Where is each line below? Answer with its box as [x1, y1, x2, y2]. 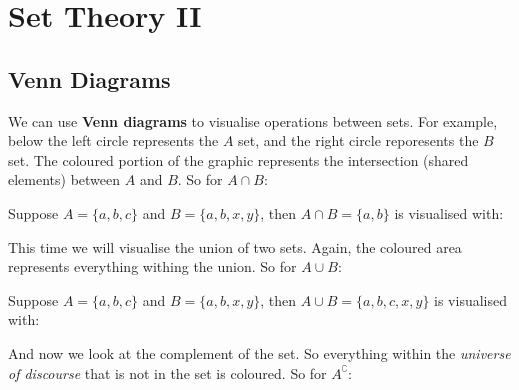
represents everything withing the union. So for [8, 256, 297, 277]
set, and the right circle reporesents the [238, 130, 479, 151]
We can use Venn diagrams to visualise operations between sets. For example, [8, 110, 498, 131]
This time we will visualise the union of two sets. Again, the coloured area [8, 236, 462, 257]
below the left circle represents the [8, 130, 219, 151]
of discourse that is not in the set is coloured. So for [8, 362, 327, 383]
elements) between [8, 169, 121, 190]
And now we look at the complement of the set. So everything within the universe [8, 342, 511, 363]
